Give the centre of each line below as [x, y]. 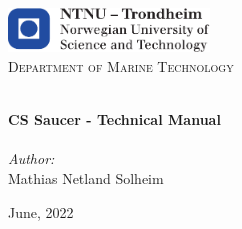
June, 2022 [41, 211]
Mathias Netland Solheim [86, 178]
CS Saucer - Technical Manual [114, 119]
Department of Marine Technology [121, 66]
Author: [31, 158]
